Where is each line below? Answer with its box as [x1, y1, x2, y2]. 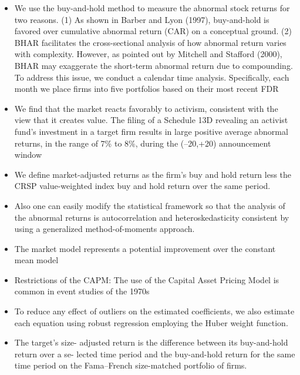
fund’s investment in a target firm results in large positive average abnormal [14, 125, 288, 137]
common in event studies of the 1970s [14, 285, 150, 297]
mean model [14, 254, 59, 266]
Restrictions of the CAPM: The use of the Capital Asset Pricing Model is [14, 273, 279, 286]
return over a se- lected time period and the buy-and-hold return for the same [14, 347, 295, 360]
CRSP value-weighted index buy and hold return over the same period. [14, 180, 271, 192]
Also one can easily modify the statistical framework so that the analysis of [14, 199, 285, 211]
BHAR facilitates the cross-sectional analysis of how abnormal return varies [14, 36, 286, 48]
